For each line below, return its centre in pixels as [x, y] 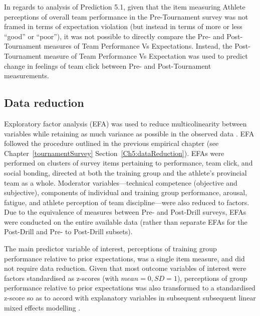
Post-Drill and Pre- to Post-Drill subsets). [68, 231]
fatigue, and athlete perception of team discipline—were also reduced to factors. [127, 202]
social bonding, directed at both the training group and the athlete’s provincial [125, 172]
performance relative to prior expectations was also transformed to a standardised [130, 288]
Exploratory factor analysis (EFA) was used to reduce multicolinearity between [125, 123]
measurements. [27, 75]
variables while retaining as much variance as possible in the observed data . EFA [129, 133]
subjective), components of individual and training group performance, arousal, [126, 192]
